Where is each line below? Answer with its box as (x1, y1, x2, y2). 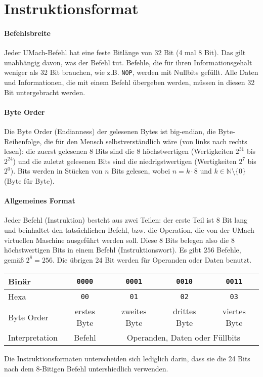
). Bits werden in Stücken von (10, 165, 103, 176)
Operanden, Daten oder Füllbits (126, 331, 241, 344)
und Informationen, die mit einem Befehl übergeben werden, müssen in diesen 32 (4, 77, 255, 88)
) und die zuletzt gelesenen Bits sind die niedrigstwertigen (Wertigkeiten (13, 155, 237, 166)
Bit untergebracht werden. (4, 87, 85, 97)
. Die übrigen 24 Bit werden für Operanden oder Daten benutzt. (52, 254, 252, 265)
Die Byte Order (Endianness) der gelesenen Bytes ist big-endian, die (4, 126, 216, 136)
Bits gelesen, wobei (111, 165, 170, 176)
